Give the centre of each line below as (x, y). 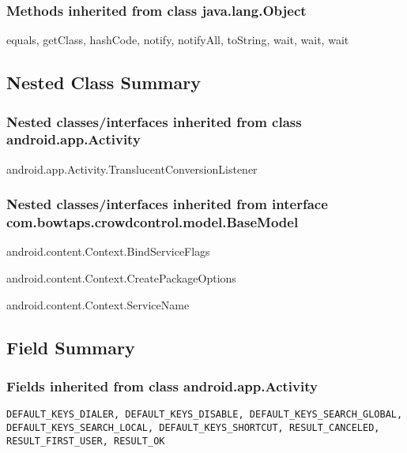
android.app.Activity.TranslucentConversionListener (132, 168)
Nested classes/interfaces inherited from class (154, 121)
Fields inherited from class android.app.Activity (162, 386)
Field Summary (71, 347)
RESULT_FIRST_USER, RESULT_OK (86, 441)
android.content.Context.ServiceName (98, 304)
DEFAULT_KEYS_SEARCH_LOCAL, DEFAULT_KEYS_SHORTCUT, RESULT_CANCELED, (193, 427)
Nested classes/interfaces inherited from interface (167, 204)
